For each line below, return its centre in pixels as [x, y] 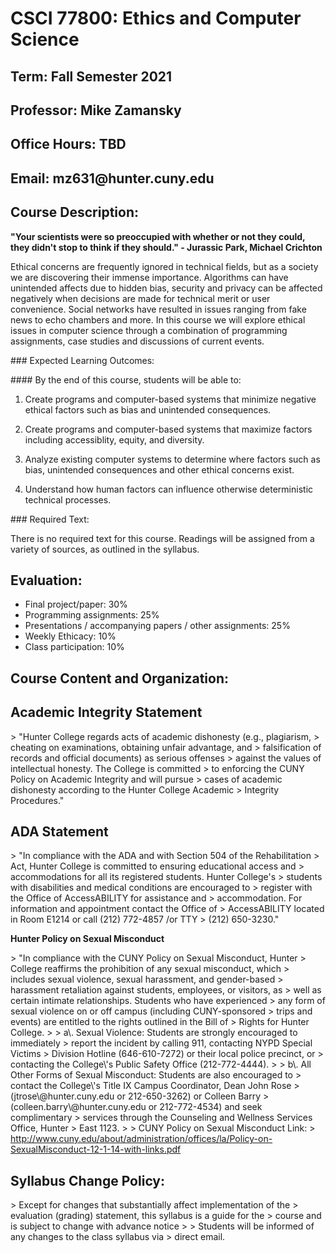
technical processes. [68, 499]
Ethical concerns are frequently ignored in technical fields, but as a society [164, 266]
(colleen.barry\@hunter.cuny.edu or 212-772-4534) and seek [136, 1107]
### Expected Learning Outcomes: [82, 360]
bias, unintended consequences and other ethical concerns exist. [159, 469]
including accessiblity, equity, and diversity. [114, 439]
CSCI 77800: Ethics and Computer [156, 18]
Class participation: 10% [74, 647]
